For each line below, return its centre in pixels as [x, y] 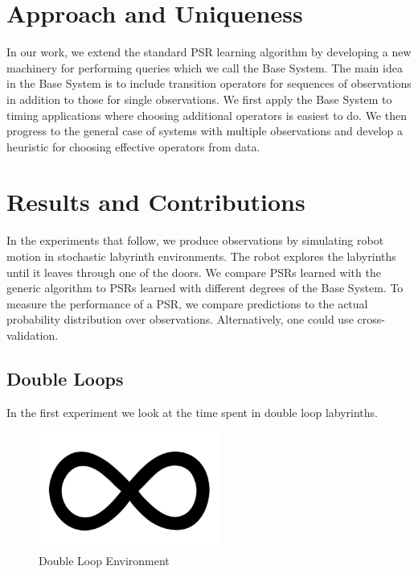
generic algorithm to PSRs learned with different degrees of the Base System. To [205, 288]
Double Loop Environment [104, 561]
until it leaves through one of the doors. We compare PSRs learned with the [194, 272]
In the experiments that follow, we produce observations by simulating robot [195, 240]
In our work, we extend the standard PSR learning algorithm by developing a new [209, 52]
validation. [33, 334]
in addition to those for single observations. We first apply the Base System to [199, 99]
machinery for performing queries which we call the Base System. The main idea [205, 67]
